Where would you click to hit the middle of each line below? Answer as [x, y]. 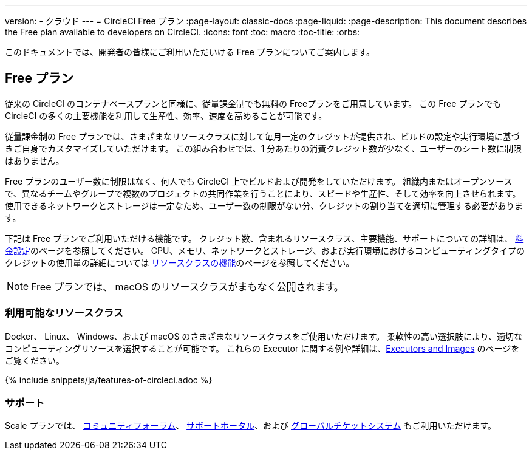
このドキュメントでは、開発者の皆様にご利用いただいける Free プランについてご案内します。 [190, 52]
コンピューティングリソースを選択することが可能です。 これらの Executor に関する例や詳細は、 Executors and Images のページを [262, 348]
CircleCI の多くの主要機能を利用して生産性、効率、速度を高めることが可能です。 [166, 115]
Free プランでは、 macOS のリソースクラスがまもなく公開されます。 [187, 286]
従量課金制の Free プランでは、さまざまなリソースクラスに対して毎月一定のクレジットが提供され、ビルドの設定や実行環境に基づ [262, 136]
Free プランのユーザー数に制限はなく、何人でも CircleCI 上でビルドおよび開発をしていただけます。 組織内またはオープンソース [259, 181]
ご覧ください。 [35, 360]
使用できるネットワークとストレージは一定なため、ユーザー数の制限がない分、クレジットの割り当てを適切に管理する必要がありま [264, 205]
